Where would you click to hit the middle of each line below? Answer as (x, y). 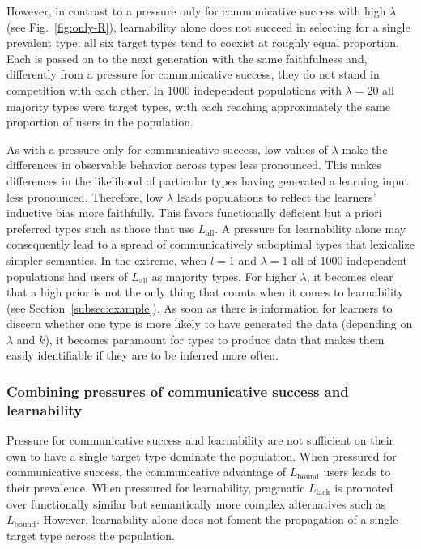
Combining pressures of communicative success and (178, 391)
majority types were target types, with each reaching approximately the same (199, 106)
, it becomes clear (350, 276)
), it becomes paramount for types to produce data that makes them (215, 339)
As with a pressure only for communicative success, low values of (167, 149)
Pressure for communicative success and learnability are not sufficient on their (200, 440)
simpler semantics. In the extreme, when (107, 260)
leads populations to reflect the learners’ (276, 196)
